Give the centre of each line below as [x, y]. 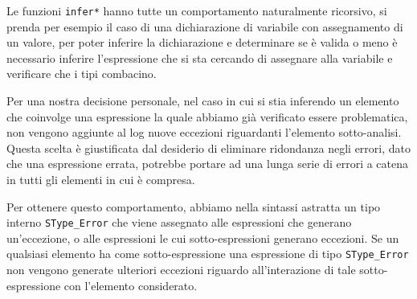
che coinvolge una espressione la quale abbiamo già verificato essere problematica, [207, 116]
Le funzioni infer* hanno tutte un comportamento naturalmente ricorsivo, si [197, 10]
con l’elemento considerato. [131, 285]
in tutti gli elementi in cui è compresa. [101, 179]
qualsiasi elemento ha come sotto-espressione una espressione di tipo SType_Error [208, 254]
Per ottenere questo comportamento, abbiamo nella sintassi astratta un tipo [194, 206]
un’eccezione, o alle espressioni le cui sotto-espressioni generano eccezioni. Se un [203, 238]
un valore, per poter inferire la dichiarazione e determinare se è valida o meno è [202, 42]
